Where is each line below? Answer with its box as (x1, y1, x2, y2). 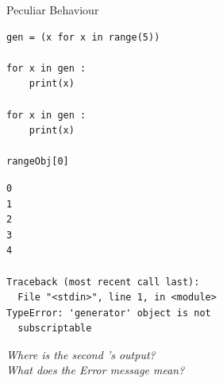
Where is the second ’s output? (6, 346, 156, 362)
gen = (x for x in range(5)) (6, 31, 160, 43)
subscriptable (17, 323, 92, 335)
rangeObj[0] (6, 156, 69, 168)
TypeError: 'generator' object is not (6, 307, 211, 319)
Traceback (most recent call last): (6, 276, 200, 288)
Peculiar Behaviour (6, 2, 99, 17)
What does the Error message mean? (6, 362, 185, 378)
